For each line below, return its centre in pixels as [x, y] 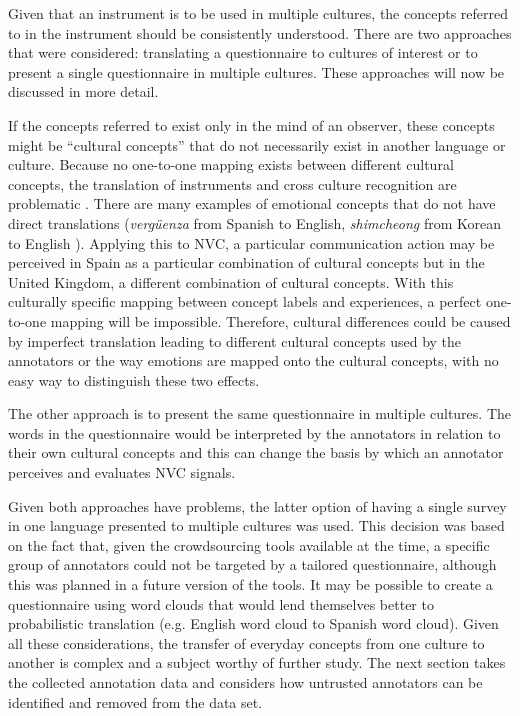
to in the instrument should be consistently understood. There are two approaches [260, 32]
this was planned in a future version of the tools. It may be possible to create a [250, 584]
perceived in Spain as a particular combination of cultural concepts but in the [246, 262]
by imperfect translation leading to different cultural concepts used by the [235, 340]
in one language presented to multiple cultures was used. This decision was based [256, 525]
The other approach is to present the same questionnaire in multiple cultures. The [260, 413]
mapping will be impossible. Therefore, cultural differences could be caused [280, 320]
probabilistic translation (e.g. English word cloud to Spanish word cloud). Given [253, 623]
